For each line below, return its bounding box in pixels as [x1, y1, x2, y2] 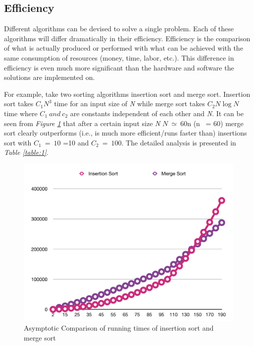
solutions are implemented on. [4, 72, 95, 82]
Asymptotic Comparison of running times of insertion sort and [24, 323, 214, 333]
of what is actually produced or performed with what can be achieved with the [4, 43, 243, 53]
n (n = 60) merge [187, 118, 244, 128]
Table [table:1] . [4, 147, 49, 157]
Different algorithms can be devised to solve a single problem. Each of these [4, 23, 234, 34]
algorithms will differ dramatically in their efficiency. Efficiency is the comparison [4, 33, 251, 43]
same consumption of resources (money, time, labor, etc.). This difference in [4, 52, 234, 63]
